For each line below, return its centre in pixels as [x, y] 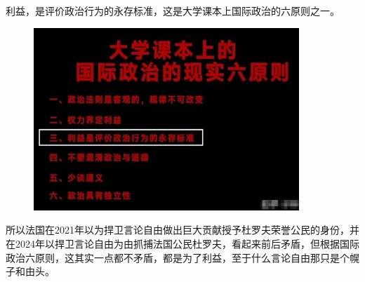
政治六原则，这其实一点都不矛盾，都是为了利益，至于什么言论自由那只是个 [178, 257]
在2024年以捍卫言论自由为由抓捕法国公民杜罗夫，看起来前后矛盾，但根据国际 [182, 243]
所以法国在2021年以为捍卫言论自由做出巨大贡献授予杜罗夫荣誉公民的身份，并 [182, 230]
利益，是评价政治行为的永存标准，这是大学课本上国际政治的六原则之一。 [173, 11]
